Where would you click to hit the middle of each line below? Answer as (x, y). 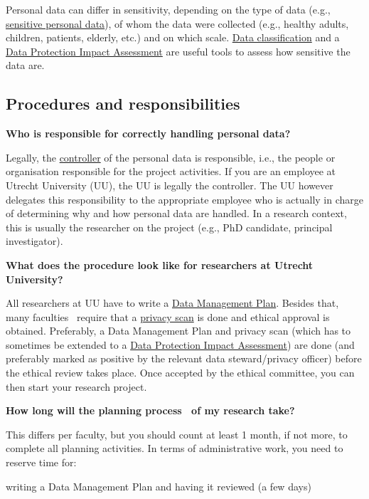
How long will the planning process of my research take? (150, 410)
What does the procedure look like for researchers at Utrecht (160, 264)
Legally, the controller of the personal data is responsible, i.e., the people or (171, 157)
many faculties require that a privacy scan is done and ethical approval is (168, 316)
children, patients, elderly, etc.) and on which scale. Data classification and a (173, 37)
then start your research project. (76, 386)
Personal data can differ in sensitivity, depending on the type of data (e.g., (168, 9)
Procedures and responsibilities (123, 104)
